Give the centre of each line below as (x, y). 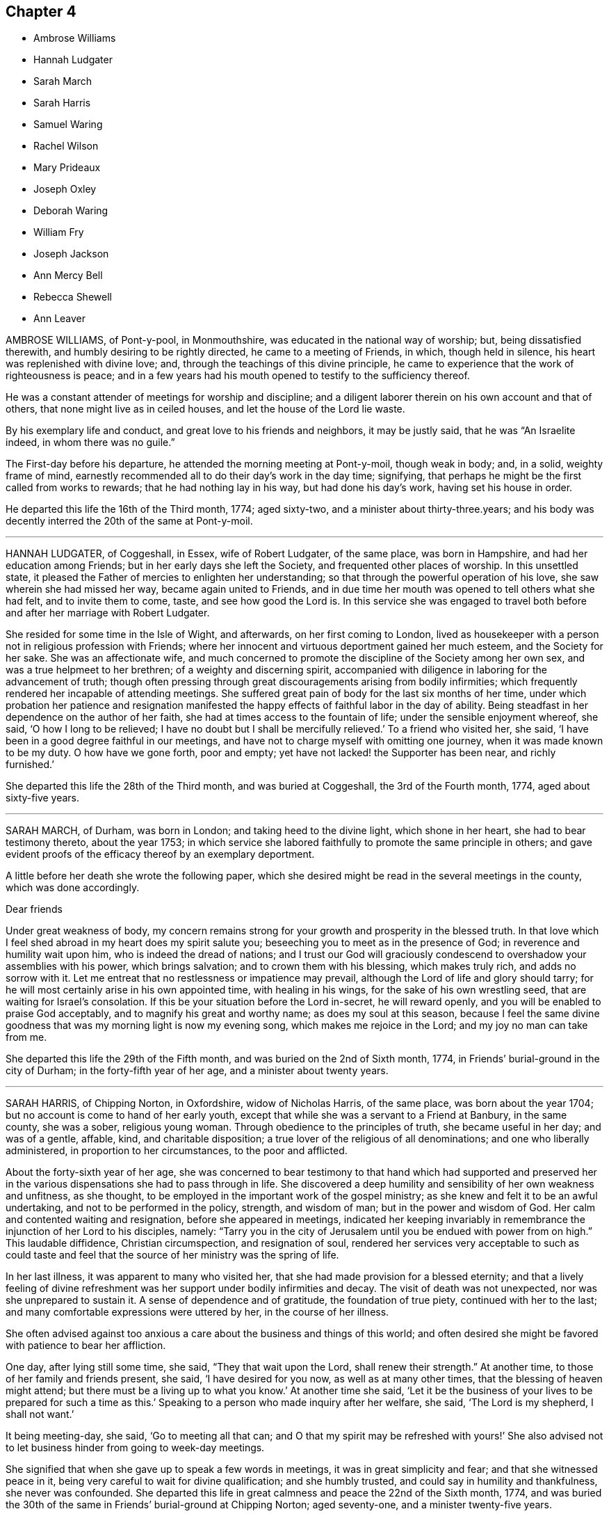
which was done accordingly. (73, 888)
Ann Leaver (60, 319)
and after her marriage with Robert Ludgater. (108, 613)
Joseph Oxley (65, 189)
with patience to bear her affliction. (86, 1346)
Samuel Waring (68, 125)
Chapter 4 (41, 11)
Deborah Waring (71, 211)
